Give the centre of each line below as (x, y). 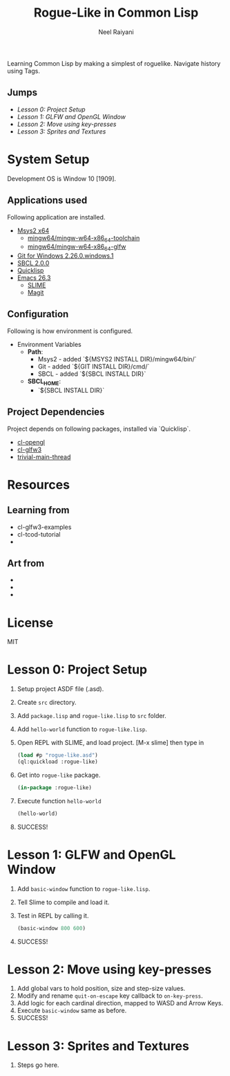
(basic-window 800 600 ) (51, 928)
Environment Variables (49, 344)
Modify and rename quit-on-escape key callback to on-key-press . (110, 996)
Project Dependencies (56, 412)
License (30, 623)
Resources (39, 484)
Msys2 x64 (33, 231)
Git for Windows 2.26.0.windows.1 (65, 256)
